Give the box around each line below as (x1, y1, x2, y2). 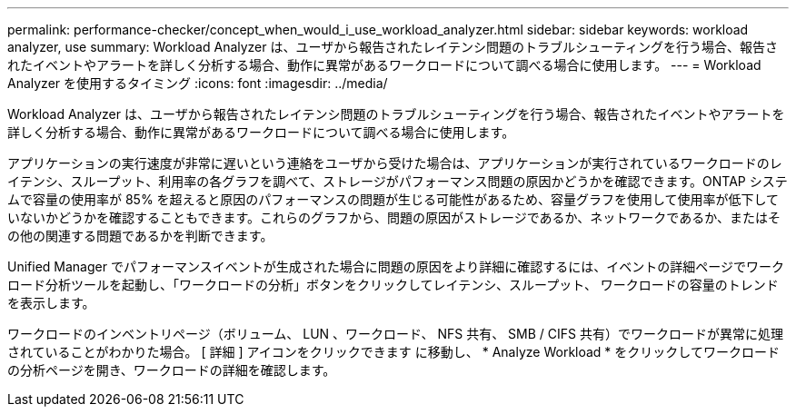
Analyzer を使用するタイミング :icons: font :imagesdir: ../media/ (7, 75, 388, 91)
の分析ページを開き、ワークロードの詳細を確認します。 (7, 362, 336, 378)
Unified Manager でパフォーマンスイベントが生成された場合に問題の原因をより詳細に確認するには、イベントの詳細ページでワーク (7, 259, 785, 274)
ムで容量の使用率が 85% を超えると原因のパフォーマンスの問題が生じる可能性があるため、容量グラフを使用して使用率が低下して (7, 192, 780, 207)
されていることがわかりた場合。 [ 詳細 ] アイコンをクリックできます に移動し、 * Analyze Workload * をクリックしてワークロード (7, 344, 780, 360)
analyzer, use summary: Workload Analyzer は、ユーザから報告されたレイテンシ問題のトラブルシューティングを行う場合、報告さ (7, 39, 779, 54)
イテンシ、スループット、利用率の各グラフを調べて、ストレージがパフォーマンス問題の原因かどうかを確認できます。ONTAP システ (7, 173, 788, 189)
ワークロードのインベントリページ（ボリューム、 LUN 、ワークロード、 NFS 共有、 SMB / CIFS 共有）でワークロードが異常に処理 (7, 326, 783, 341)
